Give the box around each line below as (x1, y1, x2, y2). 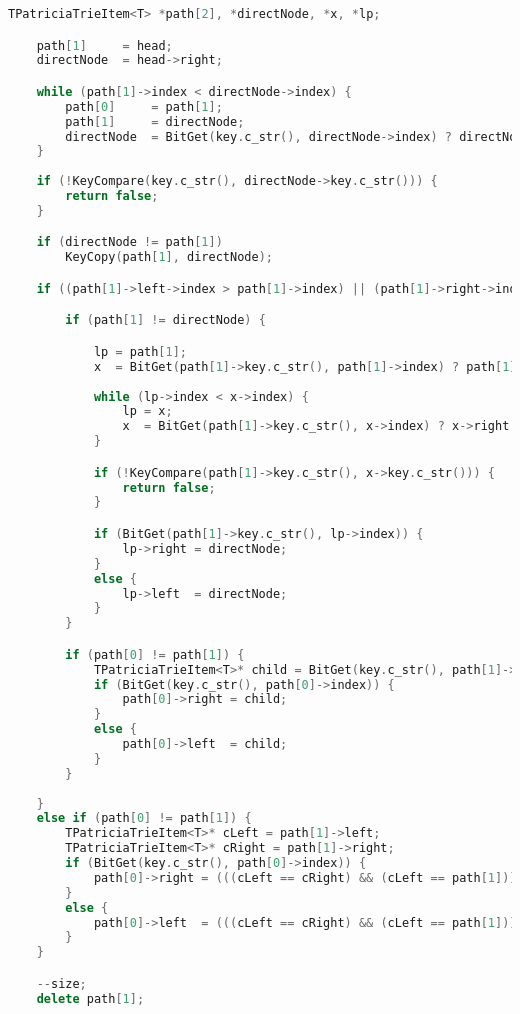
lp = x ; (122, 404, 173, 419)
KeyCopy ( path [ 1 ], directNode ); (65, 250, 273, 265)
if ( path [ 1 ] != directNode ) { (65, 313, 266, 328)
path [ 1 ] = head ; (36, 38, 173, 53)
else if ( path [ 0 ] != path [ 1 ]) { (36, 811, 252, 826)
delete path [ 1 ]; (36, 991, 145, 1006)
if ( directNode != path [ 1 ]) (36, 235, 223, 250)
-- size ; (36, 976, 87, 991)
